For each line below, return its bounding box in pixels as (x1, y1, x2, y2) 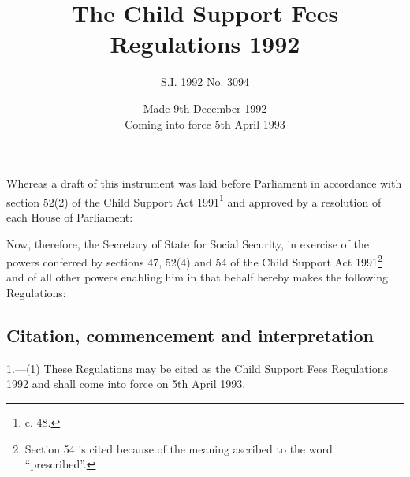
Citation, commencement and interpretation (6, 322, 374, 347)
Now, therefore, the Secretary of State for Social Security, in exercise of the (6, 235, 370, 252)
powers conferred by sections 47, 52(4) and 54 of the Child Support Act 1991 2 (6, 252, 382, 270)
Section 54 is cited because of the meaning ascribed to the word (24, 440, 333, 457)
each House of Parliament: (6, 208, 133, 225)
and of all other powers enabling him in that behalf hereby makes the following (6, 269, 389, 285)
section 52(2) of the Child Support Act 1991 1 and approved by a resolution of (6, 191, 382, 210)
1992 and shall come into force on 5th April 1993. (6, 375, 246, 392)
